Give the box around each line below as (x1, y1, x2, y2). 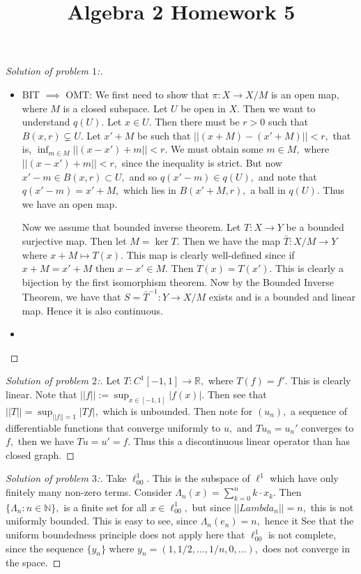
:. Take (97, 471, 127, 485)
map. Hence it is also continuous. (22, 303, 163, 317)
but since (192, 499, 231, 514)
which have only (270, 471, 339, 485)
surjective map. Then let (22, 233, 127, 248)
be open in (180, 100, 226, 115)
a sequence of (291, 403, 348, 418)
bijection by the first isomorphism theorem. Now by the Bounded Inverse (22, 274, 334, 289)
